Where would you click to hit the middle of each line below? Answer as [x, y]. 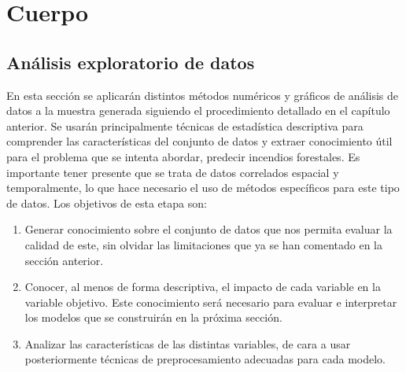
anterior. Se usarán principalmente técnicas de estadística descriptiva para [185, 125]
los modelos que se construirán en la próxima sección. [153, 317]
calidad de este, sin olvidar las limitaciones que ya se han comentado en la [204, 244]
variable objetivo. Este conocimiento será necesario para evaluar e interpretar [211, 302]
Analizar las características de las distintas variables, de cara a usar [188, 343]
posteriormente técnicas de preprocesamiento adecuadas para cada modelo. [205, 359]
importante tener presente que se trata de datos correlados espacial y [173, 172]
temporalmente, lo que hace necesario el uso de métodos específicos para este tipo [203, 188]
